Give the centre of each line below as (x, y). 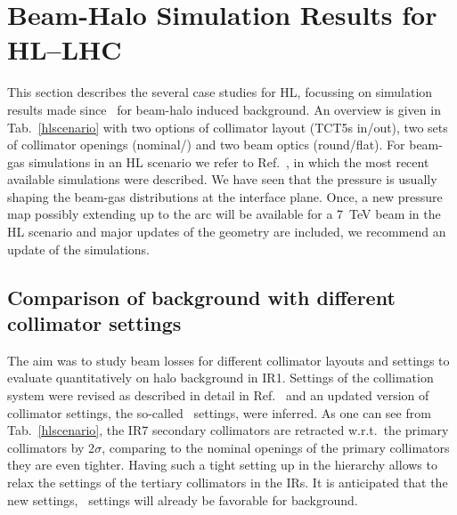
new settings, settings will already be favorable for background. (183, 499)
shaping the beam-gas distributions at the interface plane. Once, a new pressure (225, 196)
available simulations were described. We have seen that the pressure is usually (222, 179)
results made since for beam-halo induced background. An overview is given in (224, 109)
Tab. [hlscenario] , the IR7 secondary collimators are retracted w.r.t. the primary (228, 430)
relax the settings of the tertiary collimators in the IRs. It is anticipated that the (228, 482)
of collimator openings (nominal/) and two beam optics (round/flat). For (206, 145)
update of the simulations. (79, 249)
